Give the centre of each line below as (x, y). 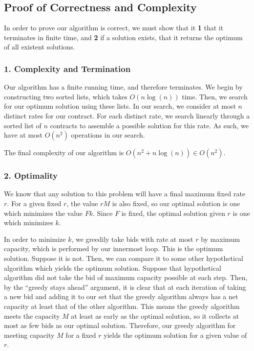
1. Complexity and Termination (67, 68)
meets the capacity (32, 316)
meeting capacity (29, 335)
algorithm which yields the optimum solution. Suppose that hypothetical (113, 268)
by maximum (221, 239)
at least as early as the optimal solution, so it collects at (155, 316)
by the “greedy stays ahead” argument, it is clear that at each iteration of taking (125, 287)
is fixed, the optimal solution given (173, 213)
